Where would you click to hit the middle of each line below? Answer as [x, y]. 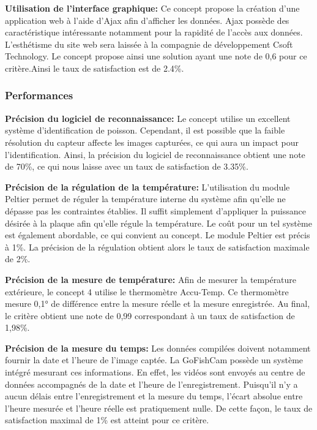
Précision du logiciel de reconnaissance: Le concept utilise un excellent [148, 118]
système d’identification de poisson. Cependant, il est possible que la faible [145, 130]
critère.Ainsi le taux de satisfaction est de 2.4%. [95, 68]
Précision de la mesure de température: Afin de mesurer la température [151, 279]
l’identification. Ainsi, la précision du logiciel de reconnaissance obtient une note [155, 154]
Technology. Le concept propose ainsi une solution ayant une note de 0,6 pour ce [156, 56]
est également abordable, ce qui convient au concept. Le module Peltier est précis [158, 235]
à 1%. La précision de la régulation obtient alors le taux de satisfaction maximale [157, 247]
